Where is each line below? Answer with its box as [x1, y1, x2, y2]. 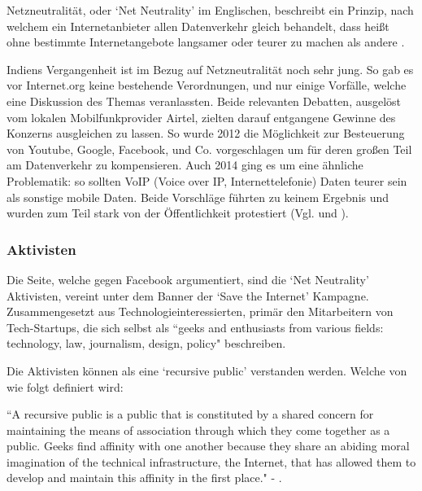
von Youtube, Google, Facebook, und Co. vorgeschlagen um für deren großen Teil [7, 140, 412, 157]
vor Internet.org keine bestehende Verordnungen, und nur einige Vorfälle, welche [7, 77, 407, 94]
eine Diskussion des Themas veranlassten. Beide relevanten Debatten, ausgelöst [7, 92, 402, 109]
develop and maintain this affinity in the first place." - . [7, 469, 282, 486]
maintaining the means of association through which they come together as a [7, 421, 390, 438]
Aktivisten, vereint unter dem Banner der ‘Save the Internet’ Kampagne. [7, 287, 369, 304]
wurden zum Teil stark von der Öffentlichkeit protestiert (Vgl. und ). [7, 204, 349, 221]
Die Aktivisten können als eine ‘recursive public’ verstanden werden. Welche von [7, 362, 407, 379]
